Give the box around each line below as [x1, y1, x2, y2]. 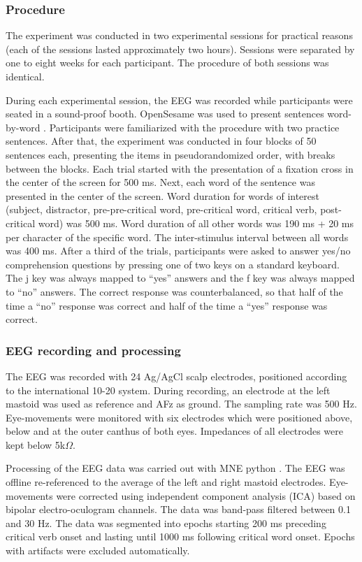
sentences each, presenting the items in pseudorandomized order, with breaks [6, 147, 335, 161]
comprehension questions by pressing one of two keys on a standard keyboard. [6, 257, 340, 271]
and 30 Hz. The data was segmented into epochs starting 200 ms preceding [6, 515, 326, 530]
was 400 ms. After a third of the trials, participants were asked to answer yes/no [6, 243, 351, 258]
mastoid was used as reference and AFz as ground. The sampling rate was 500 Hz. [6, 396, 357, 411]
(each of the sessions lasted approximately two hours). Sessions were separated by [6, 41, 355, 56]
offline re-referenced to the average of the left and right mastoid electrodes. [6, 475, 326, 489]
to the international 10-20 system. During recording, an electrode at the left [6, 382, 331, 397]
